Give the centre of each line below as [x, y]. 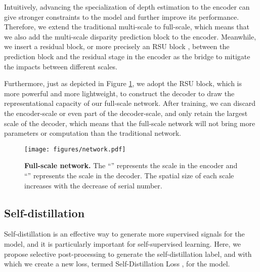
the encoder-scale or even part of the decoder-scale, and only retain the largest [126, 113]
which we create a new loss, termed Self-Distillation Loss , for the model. [117, 264]
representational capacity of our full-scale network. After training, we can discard [130, 103]
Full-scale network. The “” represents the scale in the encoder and [131, 165]
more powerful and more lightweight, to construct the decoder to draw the [119, 93]
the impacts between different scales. [61, 66]
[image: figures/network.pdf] [75, 149]
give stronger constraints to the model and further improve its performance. [122, 16]
